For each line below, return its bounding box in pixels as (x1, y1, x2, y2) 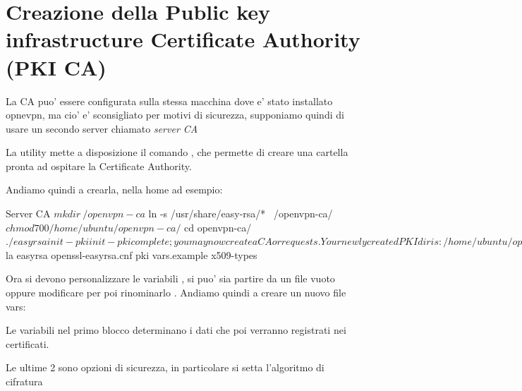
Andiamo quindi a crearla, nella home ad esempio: (6, 182, 223, 197)
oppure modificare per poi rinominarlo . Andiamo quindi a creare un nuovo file (6, 285, 346, 300)
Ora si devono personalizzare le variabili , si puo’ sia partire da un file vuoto (6, 271, 335, 286)
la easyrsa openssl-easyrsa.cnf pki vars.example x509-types (6, 247, 257, 262)
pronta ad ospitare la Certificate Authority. (6, 158, 192, 173)
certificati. (6, 336, 49, 351)
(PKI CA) (6, 52, 107, 81)
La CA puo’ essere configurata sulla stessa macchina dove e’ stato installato (6, 93, 333, 108)
